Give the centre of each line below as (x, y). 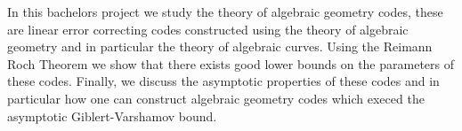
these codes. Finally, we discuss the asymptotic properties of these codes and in (223, 81)
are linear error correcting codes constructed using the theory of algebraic (208, 29)
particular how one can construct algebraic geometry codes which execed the (216, 98)
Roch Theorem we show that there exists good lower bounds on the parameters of (231, 63)
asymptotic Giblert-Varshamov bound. (112, 116)
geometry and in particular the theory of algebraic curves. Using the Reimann (220, 46)
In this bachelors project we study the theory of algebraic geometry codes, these (225, 12)
